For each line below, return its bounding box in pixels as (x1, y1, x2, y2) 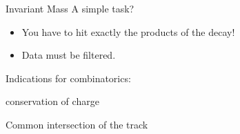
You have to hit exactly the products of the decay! (21, 24, 235, 39)
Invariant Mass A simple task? (6, 1, 134, 15)
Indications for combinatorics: (6, 70, 131, 85)
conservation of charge (6, 94, 99, 108)
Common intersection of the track (6, 117, 148, 131)
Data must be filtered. (21, 48, 116, 62)
